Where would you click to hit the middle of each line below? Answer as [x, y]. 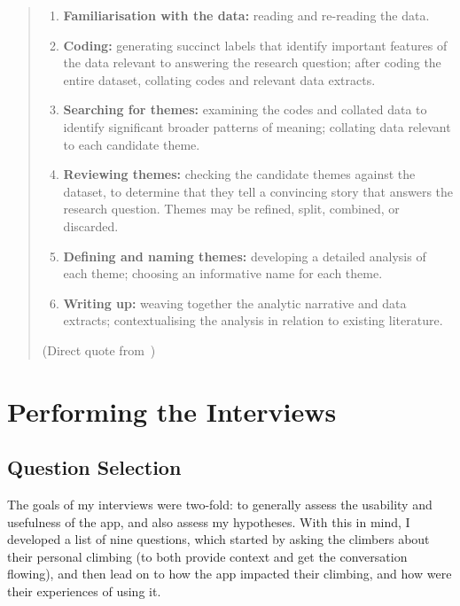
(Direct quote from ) [99, 350]
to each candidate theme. [132, 144]
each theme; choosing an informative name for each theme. [223, 273]
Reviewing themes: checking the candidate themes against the [239, 174]
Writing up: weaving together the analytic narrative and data [235, 303]
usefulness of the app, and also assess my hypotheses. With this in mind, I [209, 521]
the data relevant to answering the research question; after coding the [252, 62]
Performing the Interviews [172, 411]
